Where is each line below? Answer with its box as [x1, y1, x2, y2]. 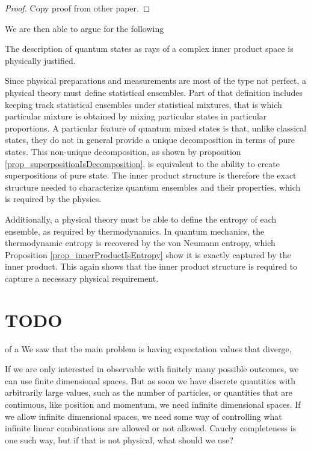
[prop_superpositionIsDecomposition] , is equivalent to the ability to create [5, 157, 280, 170]
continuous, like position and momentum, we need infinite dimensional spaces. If [5, 398, 301, 410]
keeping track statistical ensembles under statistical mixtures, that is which [5, 98, 282, 110]
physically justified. [5, 54, 76, 66]
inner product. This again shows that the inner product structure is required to [5, 260, 298, 273]
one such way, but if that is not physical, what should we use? [5, 433, 233, 446]
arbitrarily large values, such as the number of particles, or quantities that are [5, 386, 292, 399]
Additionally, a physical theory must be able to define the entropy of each [5, 212, 277, 225]
